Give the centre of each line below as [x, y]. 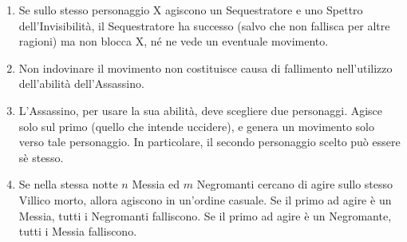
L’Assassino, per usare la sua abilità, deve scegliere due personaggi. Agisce [201, 110]
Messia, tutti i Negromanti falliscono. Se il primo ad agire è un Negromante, [205, 215]
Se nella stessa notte [68, 184]
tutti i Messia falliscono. [78, 231]
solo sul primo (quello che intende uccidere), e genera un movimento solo [196, 126]
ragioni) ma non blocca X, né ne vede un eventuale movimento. [174, 41]
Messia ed [156, 184]
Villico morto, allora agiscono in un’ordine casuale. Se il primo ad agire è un [205, 199]
